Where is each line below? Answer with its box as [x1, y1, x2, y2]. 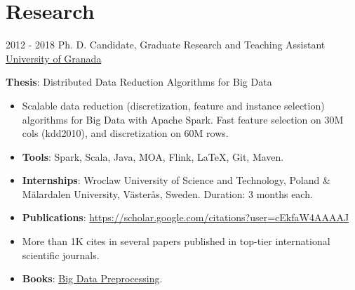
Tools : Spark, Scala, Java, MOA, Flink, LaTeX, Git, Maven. [22, 149, 284, 164]
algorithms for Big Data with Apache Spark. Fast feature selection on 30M [22, 112, 344, 126]
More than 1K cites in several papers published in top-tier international [22, 234, 330, 249]
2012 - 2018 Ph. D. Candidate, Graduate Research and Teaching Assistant [6, 37, 326, 52]
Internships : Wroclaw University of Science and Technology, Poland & [22, 173, 330, 187]
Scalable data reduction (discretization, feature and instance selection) [22, 98, 325, 112]
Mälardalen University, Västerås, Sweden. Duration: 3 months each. [22, 186, 313, 201]
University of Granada [6, 51, 102, 65]
